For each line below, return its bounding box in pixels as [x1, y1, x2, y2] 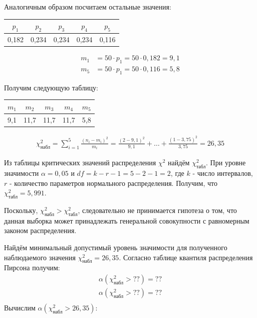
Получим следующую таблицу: [4, 82, 98, 92]
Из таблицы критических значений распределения [4, 157, 156, 168]
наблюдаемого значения [4, 252, 76, 262]
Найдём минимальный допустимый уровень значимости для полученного [4, 242, 227, 253]
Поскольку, [4, 205, 38, 216]
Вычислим [4, 302, 36, 313]
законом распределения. [4, 225, 77, 236]
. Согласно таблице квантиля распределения [119, 252, 253, 262]
